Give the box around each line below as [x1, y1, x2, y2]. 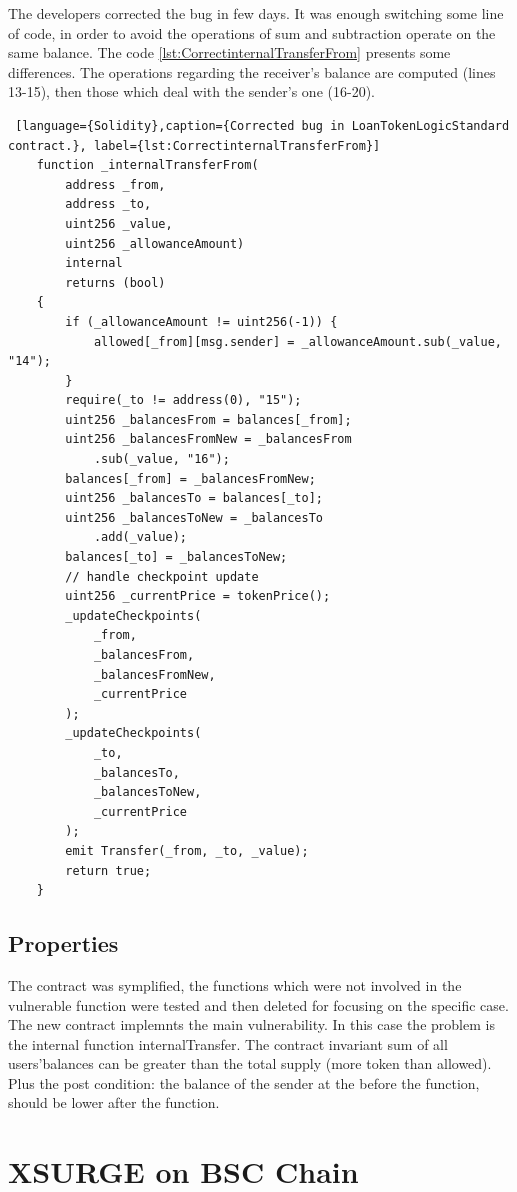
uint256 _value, [65, 216, 173, 231]
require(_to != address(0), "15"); [65, 393, 302, 408]
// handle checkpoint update [65, 569, 259, 584]
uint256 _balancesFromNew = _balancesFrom [65, 432, 352, 447]
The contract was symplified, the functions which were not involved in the [8, 974, 462, 995]
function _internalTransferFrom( [36, 158, 259, 173]
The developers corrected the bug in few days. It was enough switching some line [8, 3, 504, 23]
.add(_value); [93, 530, 187, 545]
